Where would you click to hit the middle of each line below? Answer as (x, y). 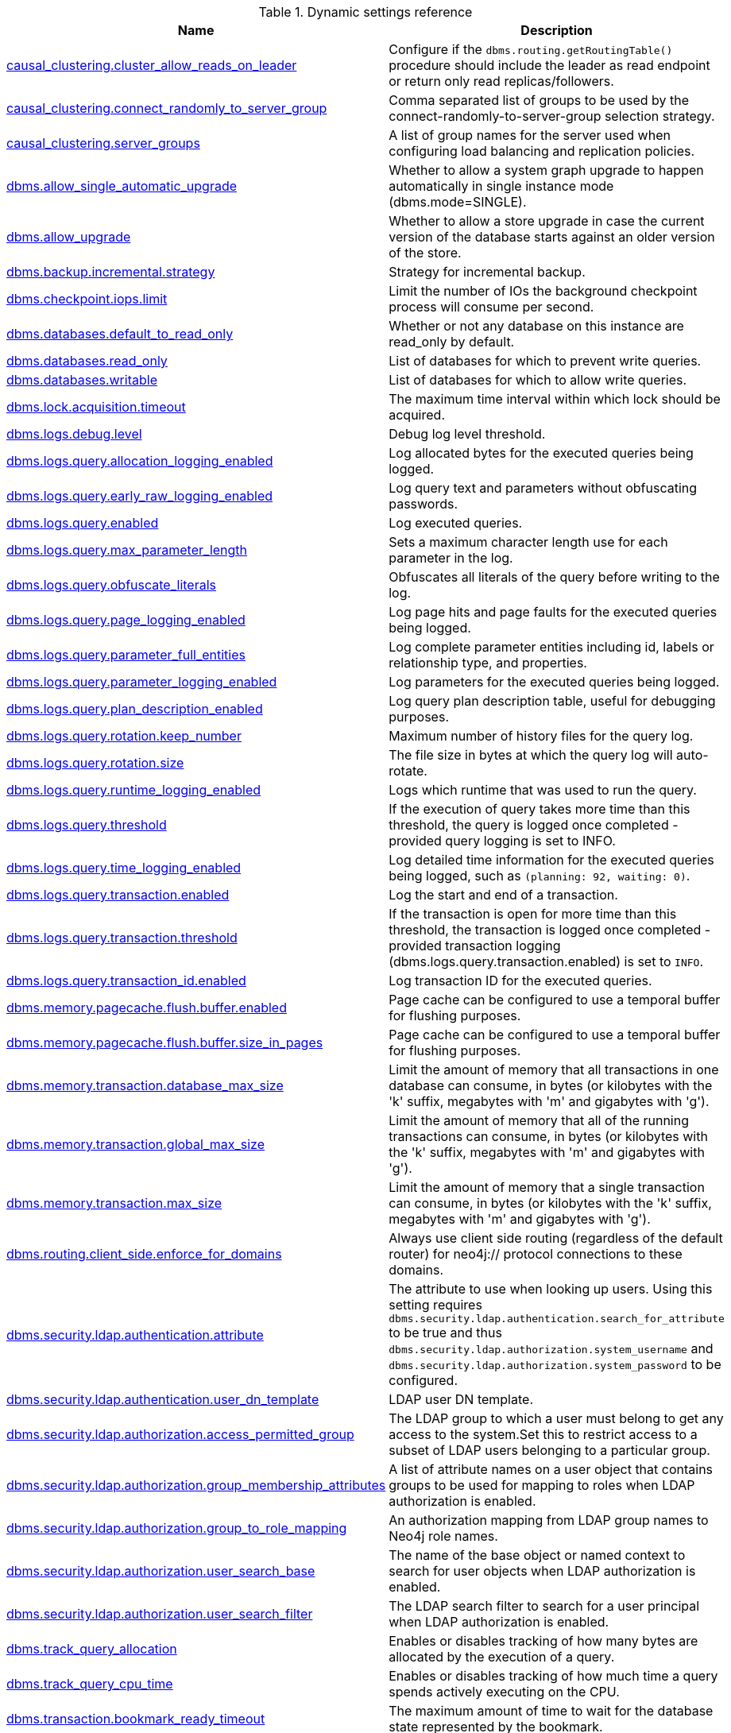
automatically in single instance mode (501, 186)
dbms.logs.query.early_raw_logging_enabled (140, 496)
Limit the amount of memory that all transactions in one (554, 1070)
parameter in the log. (451, 558)
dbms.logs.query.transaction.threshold (122, 938)
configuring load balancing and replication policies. (542, 151)
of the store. (425, 253)
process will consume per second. (491, 307)
